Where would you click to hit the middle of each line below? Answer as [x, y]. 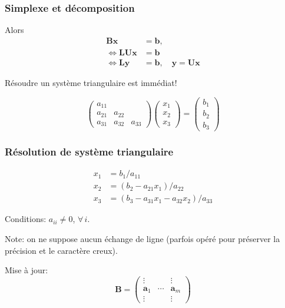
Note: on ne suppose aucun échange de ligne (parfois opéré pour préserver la [142, 238]
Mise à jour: [26, 270]
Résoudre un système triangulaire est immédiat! [91, 82]
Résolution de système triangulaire [89, 151]
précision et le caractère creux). [61, 250]
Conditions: [26, 219]
